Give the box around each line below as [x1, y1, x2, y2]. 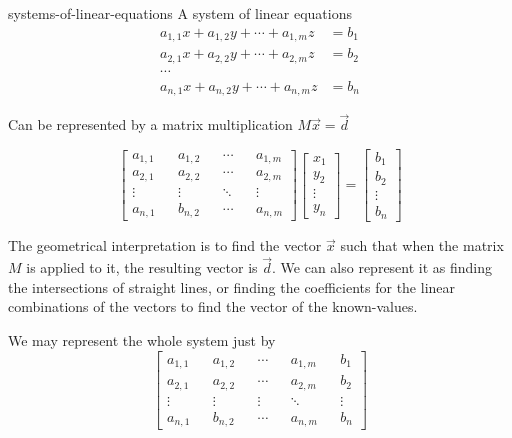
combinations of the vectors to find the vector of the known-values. [8, 296, 418, 317]
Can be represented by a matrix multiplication [8, 114, 293, 135]
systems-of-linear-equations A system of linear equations [8, 3, 352, 23]
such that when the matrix [340, 235, 504, 256]
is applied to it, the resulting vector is [26, 257, 258, 278]
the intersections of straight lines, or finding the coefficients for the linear [8, 276, 456, 297]
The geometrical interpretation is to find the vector [8, 235, 322, 256]
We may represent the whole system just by [8, 329, 276, 350]
